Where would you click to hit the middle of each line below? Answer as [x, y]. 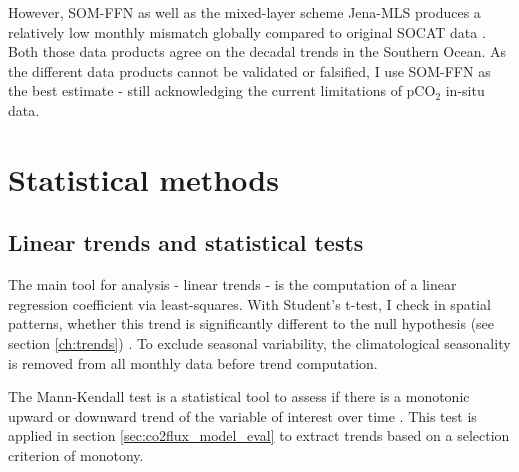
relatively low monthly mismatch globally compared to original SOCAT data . [247, 31]
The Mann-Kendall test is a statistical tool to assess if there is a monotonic [239, 396]
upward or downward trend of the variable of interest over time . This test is [242, 415]
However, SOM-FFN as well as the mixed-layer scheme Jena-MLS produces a [244, 12]
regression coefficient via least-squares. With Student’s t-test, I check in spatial [249, 303]
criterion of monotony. [76, 454]
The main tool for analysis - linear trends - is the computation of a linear [232, 284]
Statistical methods [143, 178]
